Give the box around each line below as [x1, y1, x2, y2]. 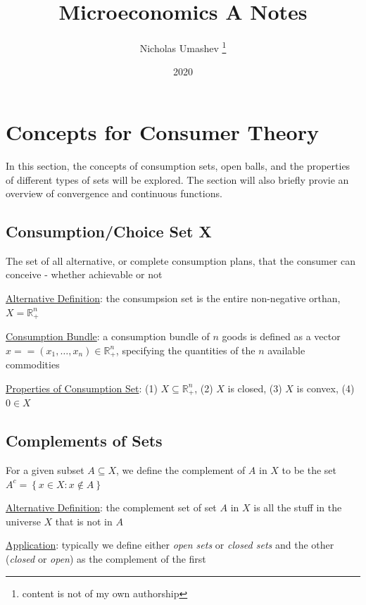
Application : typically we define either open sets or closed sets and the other [6, 537, 334, 552]
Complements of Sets [6, 430, 163, 451]
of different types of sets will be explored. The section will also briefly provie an [6, 172, 349, 187]
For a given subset [6, 463, 84, 478]
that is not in [55, 513, 113, 528]
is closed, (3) [227, 380, 282, 395]
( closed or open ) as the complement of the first [6, 551, 206, 566]
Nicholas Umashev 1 [139, 39, 227, 55]
